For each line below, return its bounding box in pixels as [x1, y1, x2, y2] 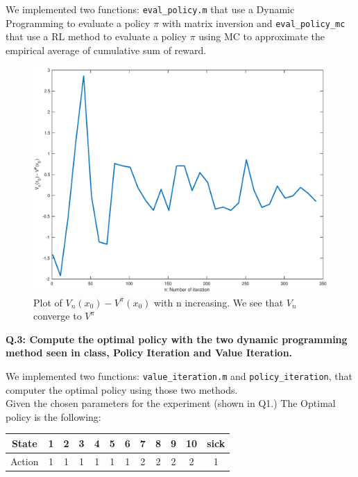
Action [10, 453, 39, 468]
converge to [33, 309, 82, 323]
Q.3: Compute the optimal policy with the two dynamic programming [6, 331, 348, 346]
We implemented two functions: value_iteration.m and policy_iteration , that [6, 368, 353, 383]
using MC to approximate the [198, 29, 325, 44]
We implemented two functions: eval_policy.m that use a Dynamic [6, 2, 295, 16]
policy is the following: [6, 409, 101, 424]
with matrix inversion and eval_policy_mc [162, 15, 346, 30]
